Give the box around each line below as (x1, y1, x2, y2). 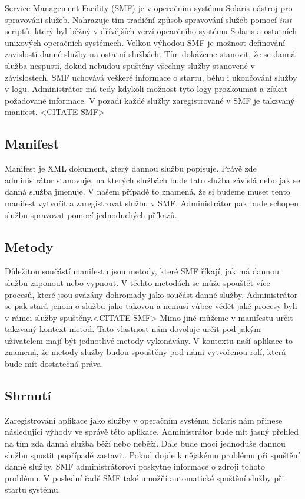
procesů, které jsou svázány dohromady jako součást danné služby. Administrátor (5, 288, 298, 300)
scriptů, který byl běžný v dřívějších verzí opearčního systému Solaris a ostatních (5, 25, 297, 37)
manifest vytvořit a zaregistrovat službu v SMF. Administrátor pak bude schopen (5, 196, 299, 209)
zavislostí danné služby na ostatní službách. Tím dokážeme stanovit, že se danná (5, 48, 296, 60)
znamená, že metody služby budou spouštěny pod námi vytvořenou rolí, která (5, 346, 286, 358)
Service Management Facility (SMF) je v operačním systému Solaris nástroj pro (5, 2, 293, 14)
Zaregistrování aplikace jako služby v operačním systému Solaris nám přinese (5, 413, 283, 426)
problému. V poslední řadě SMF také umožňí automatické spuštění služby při (5, 471, 284, 484)
